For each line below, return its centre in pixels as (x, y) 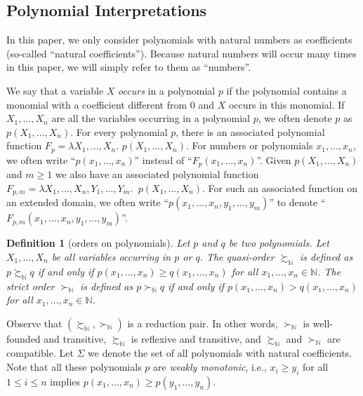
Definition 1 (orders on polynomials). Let (98, 243)
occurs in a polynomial (167, 90)
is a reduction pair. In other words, (203, 323)
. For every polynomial (119, 131)
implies (65, 381)
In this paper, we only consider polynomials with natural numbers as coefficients (179, 40)
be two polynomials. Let (279, 243)
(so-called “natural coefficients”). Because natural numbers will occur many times (181, 53)
